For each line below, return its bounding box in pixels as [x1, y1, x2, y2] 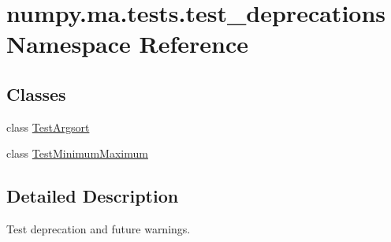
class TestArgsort [6, 118, 90, 135]
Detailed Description [6, 184, 179, 208]
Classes [6, 81, 66, 106]
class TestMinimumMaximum [6, 145, 148, 162]
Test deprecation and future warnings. [6, 221, 191, 237]
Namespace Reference [6, 28, 248, 60]
